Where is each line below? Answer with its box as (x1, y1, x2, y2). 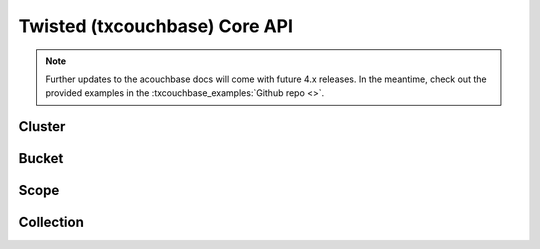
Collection (18, 214, 84, 231)
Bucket (18, 150, 64, 167)
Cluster (18, 118, 66, 135)
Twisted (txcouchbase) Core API (18, 15, 294, 37)
